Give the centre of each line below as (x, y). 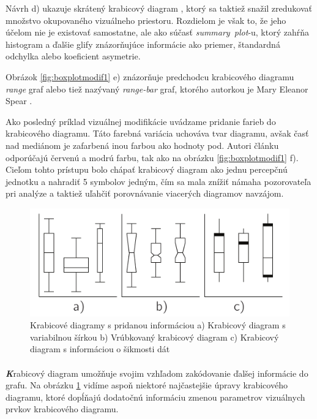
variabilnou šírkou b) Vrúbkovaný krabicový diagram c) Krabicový (155, 337)
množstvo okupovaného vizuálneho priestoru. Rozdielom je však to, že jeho (146, 20)
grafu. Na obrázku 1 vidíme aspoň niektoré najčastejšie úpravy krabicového (147, 385)
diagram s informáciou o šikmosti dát (100, 349)
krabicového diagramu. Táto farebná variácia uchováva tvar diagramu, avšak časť (157, 133)
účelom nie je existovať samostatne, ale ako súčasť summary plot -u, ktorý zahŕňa (158, 32)
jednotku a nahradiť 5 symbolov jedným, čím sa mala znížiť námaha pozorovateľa (158, 181)
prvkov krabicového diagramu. (62, 409)
